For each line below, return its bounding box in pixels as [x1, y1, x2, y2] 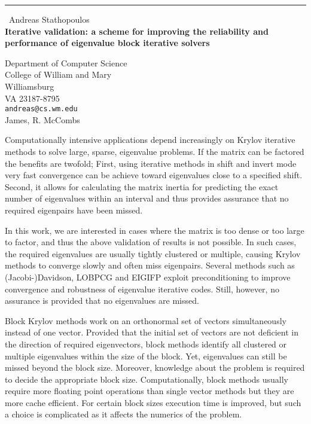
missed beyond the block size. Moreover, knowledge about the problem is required [5, 361, 305, 374]
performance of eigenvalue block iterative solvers [5, 36, 210, 49]
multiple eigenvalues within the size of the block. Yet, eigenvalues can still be [5, 349, 287, 362]
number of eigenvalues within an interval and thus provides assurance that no [5, 192, 289, 205]
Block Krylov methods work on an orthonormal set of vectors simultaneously [5, 314, 286, 327]
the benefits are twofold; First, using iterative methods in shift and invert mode [5, 157, 297, 169]
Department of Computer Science [5, 56, 127, 69]
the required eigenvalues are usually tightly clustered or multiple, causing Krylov [5, 247, 301, 260]
